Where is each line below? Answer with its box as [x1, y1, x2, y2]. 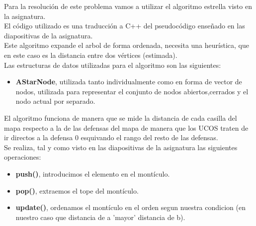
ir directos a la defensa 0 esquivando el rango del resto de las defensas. [4, 132, 218, 143]
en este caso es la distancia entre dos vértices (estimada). [4, 49, 177, 60]
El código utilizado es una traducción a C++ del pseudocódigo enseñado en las [4, 20, 245, 31]
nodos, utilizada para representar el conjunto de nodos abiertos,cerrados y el [15, 86, 249, 96]
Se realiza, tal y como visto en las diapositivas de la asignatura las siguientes [4, 142, 238, 152]
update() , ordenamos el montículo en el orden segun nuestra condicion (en [15, 202, 246, 213]
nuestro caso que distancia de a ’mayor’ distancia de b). [15, 212, 185, 222]
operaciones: [4, 152, 41, 162]
